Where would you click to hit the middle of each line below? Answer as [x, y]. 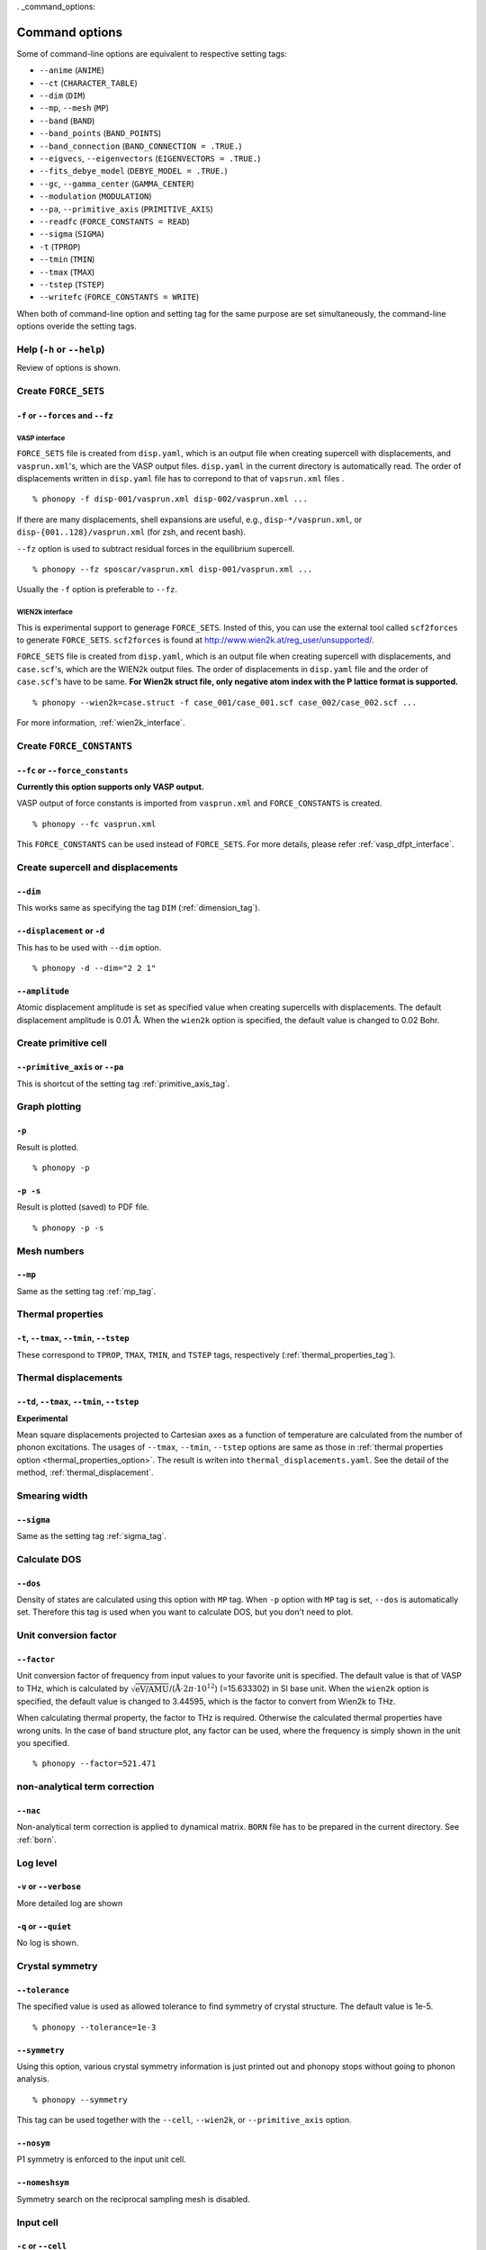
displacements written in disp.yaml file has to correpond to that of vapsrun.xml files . [180, 478]
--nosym [34, 2143]
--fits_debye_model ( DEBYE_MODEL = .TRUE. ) [134, 171]
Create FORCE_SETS [61, 391]
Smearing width [52, 1496]
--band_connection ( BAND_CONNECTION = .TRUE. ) [140, 146]
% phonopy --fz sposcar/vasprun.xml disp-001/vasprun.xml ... [173, 569]
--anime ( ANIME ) [72, 70]
